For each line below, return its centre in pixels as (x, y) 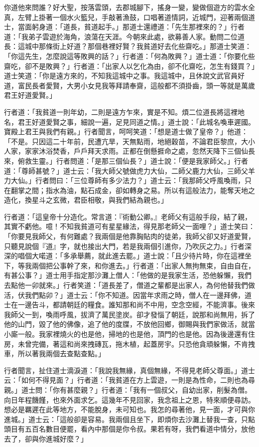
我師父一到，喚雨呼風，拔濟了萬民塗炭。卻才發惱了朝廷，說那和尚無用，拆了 (129, 314)
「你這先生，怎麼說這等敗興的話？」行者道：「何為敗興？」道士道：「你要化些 (129, 56)
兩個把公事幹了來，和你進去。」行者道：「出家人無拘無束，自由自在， (143, 265)
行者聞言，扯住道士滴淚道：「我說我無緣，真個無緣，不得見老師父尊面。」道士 (129, 370)
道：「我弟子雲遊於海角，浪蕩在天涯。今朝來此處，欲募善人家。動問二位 (121, 36)
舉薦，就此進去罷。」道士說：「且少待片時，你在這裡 (161, 256)
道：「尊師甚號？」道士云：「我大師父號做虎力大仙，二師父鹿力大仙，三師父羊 (129, 170)
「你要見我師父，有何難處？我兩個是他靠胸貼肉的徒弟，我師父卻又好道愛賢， (129, 236)
